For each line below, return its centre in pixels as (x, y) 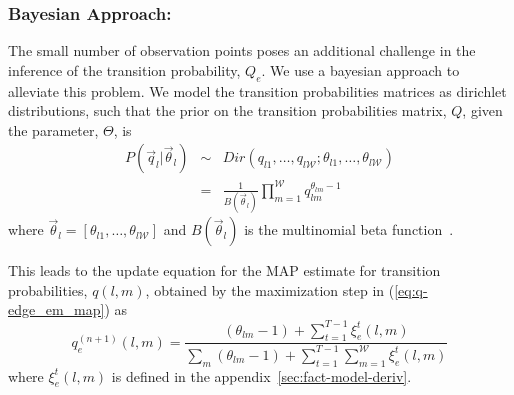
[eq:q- (411, 289)
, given (482, 110)
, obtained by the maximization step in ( (270, 289)
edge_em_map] (56, 309)
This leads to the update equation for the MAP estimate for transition (224, 270)
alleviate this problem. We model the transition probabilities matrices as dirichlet (257, 90)
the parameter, (53, 129)
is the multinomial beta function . (349, 229)
